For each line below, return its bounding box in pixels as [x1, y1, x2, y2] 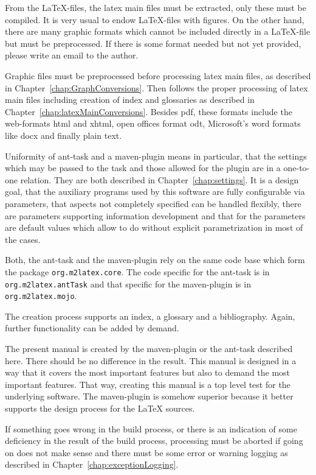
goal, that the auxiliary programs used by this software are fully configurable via [5, 185, 305, 198]
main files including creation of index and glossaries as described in [5, 93, 255, 106]
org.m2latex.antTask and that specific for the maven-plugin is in [5, 277, 251, 290]
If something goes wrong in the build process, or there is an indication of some [5, 422, 297, 435]
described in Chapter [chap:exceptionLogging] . [5, 458, 179, 471]
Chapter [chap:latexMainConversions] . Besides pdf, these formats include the [5, 105, 292, 118]
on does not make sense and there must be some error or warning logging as [5, 446, 288, 459]
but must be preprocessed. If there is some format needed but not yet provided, [5, 37, 301, 49]
